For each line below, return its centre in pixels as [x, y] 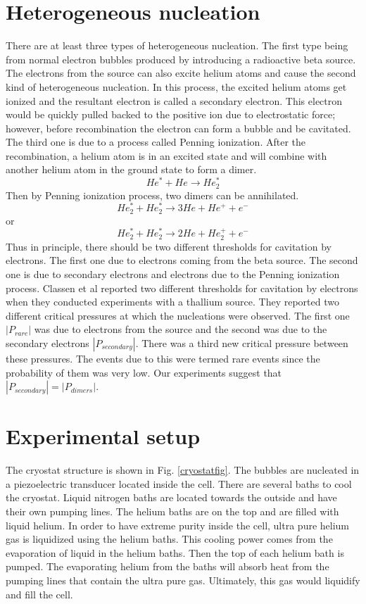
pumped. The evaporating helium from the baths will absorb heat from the [168, 566]
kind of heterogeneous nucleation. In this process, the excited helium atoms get [176, 86]
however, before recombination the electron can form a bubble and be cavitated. [178, 128]
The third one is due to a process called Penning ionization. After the [156, 142]
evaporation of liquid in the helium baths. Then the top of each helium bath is [175, 552]
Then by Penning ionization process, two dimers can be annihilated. [152, 195]
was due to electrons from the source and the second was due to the [181, 329]
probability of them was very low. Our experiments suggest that [144, 372]
